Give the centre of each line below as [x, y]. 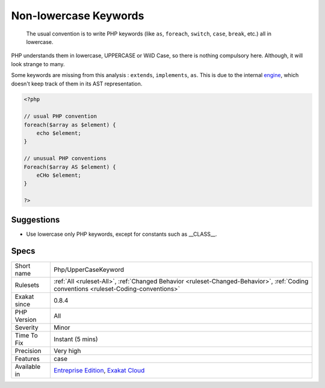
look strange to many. [38, 64]
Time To [26, 335]
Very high [67, 351]
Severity [26, 327]
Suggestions [36, 220]
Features [27, 359]
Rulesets [27, 285]
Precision [28, 351]
